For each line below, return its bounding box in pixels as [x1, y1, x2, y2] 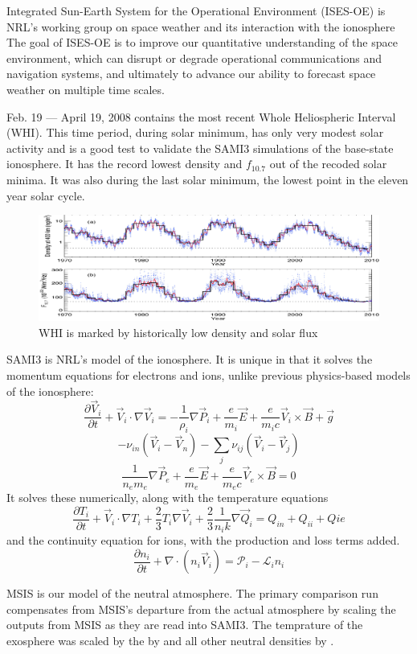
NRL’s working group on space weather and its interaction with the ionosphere [6, 18, 395, 35]
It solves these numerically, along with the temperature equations [6, 489, 329, 506]
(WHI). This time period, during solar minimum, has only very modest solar [6, 124, 384, 141]
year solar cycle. [6, 187, 85, 204]
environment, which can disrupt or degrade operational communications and [6, 49, 382, 66]
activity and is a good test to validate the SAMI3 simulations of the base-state [6, 139, 394, 156]
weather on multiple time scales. [6, 80, 165, 97]
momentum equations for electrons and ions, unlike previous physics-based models [6, 366, 411, 383]
